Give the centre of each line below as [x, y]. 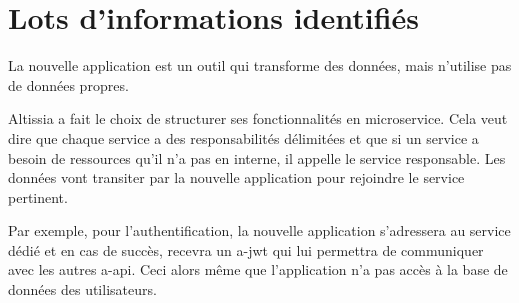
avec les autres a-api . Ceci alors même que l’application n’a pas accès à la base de [258, 269]
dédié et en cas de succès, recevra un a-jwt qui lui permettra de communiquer [246, 249]
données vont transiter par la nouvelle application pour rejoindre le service [236, 177]
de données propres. [68, 84]
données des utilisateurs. [82, 289]
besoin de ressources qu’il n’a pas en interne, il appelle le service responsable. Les [257, 157]
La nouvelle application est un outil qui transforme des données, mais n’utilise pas [260, 65]
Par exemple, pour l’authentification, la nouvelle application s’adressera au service [259, 230]
